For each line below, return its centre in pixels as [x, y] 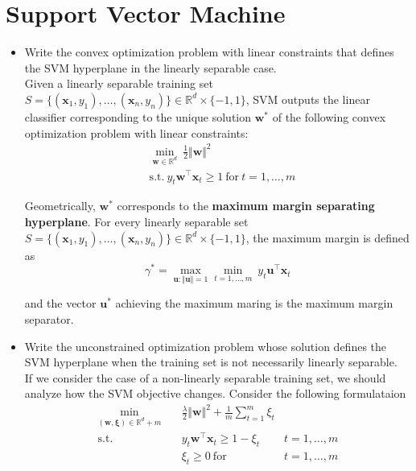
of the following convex [329, 116]
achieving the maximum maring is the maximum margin [254, 303]
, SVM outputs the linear [308, 99]
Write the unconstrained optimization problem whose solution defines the [206, 346]
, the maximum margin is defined [327, 237]
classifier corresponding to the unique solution [138, 116]
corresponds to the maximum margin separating [246, 206]
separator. [49, 318]
